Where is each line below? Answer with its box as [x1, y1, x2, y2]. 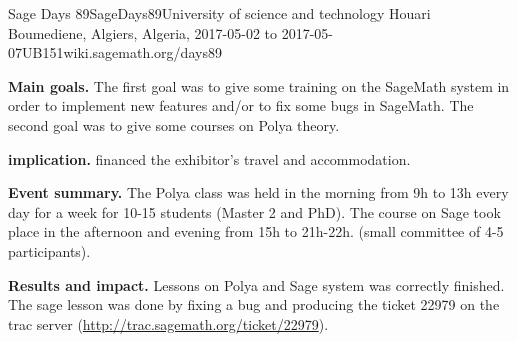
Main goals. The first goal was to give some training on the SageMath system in [8, 75, 510, 96]
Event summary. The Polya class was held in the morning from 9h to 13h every [8, 182, 509, 203]
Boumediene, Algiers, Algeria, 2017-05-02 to [8, 22, 278, 43]
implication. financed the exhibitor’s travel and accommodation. [8, 148, 411, 169]
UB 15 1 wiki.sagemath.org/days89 [22, 42, 222, 63]
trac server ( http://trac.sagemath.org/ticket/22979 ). [8, 313, 329, 334]
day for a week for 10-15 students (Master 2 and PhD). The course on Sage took [8, 201, 501, 222]
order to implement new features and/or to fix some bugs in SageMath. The [8, 95, 474, 116]
